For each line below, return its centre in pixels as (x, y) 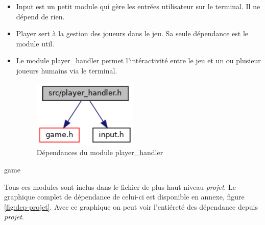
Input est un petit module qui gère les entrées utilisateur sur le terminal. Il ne (138, 6)
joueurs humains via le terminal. (67, 70)
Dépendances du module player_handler (100, 152)
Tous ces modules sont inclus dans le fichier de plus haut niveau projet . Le (120, 186)
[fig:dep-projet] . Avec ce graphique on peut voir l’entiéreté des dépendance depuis (131, 206)
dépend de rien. (40, 16)
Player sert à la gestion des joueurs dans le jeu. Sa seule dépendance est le (132, 33)
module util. (35, 43)
